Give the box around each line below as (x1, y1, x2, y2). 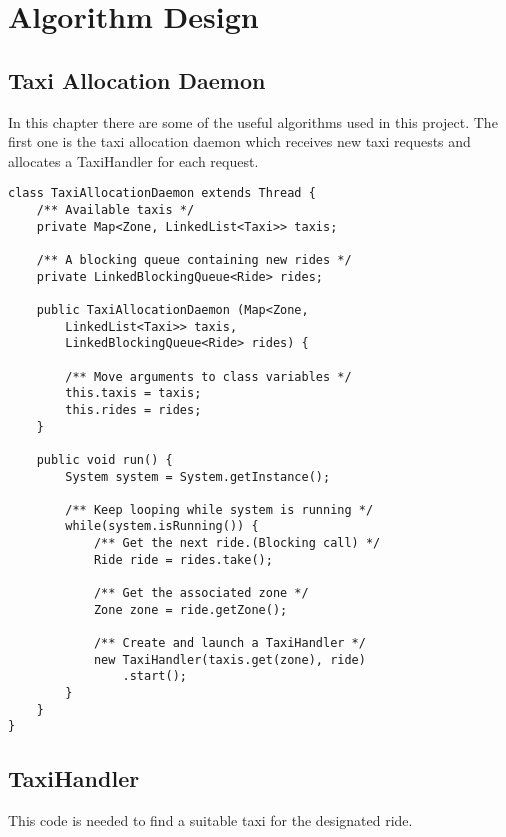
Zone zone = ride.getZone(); (93, 602, 288, 617)
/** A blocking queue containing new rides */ (36, 252, 352, 267)
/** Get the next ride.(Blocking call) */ (93, 536, 381, 551)
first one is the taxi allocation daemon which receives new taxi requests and (8, 131, 471, 152)
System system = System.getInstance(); (65, 469, 331, 484)
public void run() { (36, 452, 173, 467)
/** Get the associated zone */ (93, 586, 309, 601)
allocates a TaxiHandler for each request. (8, 150, 259, 171)
